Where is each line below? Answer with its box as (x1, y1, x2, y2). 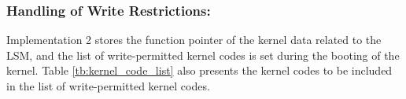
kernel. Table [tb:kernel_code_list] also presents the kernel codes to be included (6, 62, 393, 79)
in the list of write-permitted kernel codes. (6, 78, 210, 93)
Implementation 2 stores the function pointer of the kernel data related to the (6, 31, 382, 48)
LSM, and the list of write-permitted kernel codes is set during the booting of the (6, 46, 400, 63)
